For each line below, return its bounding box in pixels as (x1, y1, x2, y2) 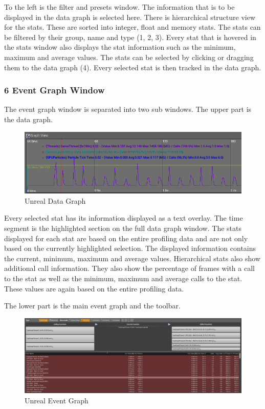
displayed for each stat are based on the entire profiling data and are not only (4, 232, 248, 243)
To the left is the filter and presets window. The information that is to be (4, 2, 235, 12)
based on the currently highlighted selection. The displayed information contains (4, 243, 256, 254)
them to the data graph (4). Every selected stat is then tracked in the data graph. (4, 62, 261, 72)
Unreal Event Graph (25, 395, 89, 405)
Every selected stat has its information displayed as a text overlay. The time (4, 212, 243, 223)
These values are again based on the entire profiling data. (4, 283, 184, 294)
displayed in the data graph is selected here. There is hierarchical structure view (4, 11, 256, 22)
